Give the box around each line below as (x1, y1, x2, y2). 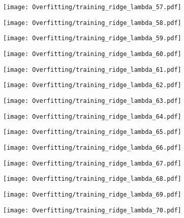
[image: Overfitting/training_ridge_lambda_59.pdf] (3, 35, 181, 42)
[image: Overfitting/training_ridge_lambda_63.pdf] (3, 97, 181, 104)
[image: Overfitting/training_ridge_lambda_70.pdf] (3, 206, 181, 214)
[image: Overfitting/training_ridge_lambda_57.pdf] (3, 4, 181, 11)
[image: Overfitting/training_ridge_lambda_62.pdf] (3, 81, 181, 89)
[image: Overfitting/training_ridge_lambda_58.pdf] (3, 19, 181, 26)
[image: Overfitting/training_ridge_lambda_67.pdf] (3, 159, 181, 167)
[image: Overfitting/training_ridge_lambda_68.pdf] (3, 175, 181, 183)
